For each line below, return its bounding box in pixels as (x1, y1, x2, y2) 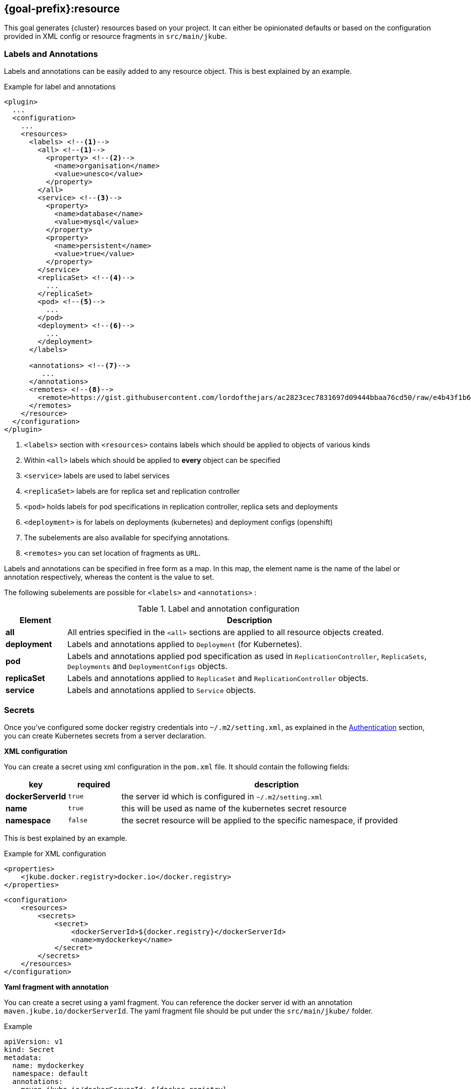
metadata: (4, 1053, 42, 1062)
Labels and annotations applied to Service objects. (67, 685, 256, 696)
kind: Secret (4, 1045, 55, 1054)
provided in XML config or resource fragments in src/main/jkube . (4, 32, 227, 41)
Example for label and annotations (4, 82, 116, 91)
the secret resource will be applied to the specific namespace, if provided (121, 815, 398, 825)
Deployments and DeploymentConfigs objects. (67, 661, 228, 672)
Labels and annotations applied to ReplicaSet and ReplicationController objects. (67, 673, 368, 684)
